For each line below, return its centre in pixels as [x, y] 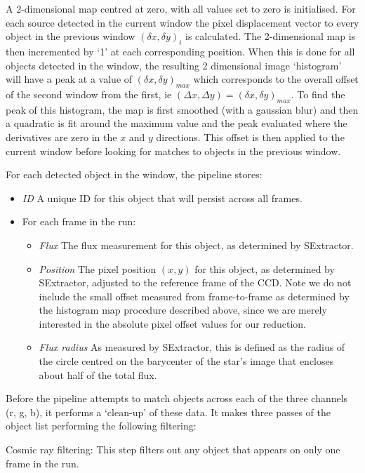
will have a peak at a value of [69, 79]
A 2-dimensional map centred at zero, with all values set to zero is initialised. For [181, 8]
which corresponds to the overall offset [276, 79]
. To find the [318, 94]
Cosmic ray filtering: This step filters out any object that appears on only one [173, 449]
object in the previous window [71, 36]
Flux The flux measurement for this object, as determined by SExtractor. [196, 245]
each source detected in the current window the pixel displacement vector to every [182, 22]
